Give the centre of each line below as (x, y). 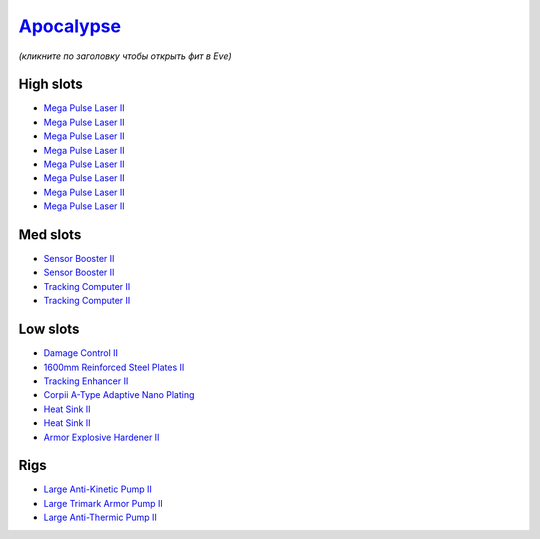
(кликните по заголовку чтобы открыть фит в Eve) (125, 56)
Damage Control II (81, 353)
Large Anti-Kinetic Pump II (97, 489)
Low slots (49, 329)
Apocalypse (70, 26)
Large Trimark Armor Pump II (103, 503)
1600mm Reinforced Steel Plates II (114, 367)
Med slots (50, 234)
